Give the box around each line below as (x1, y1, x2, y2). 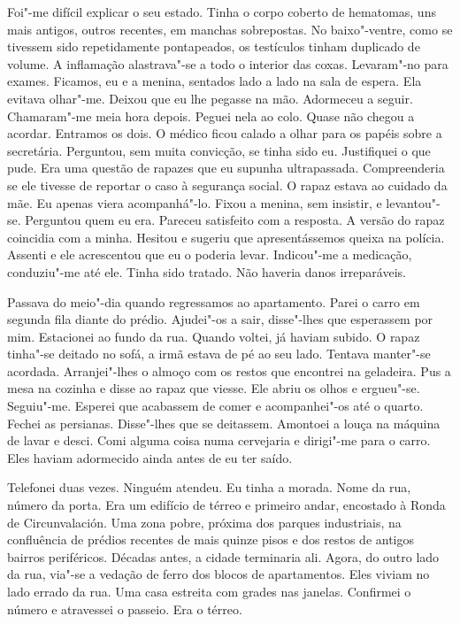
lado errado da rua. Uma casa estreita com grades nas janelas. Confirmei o (7, 582, 411, 600)
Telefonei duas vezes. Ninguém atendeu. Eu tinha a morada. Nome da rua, (7, 478, 411, 497)
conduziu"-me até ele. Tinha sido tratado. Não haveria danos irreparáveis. (7, 262, 406, 281)
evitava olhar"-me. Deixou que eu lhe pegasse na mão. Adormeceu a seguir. (7, 89, 413, 107)
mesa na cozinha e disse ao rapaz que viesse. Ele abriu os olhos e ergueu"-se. (7, 379, 420, 397)
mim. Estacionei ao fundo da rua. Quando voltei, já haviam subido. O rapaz (7, 327, 420, 345)
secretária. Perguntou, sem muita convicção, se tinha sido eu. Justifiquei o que (7, 141, 431, 159)
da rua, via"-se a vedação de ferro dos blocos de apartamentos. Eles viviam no (7, 565, 430, 583)
